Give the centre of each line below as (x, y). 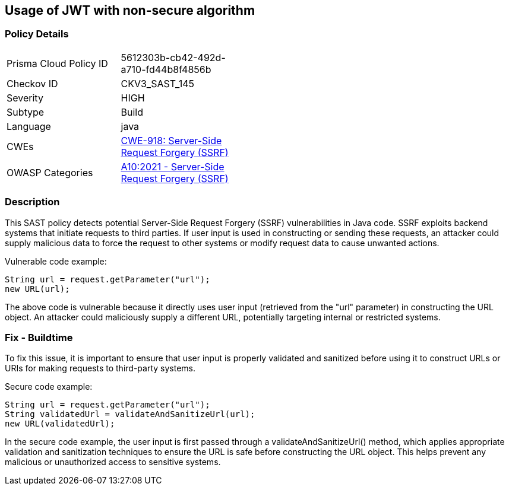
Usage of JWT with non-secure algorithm (130, 10)
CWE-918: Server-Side (171, 140)
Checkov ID (32, 83)
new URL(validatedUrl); (60, 424)
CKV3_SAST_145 (157, 83)
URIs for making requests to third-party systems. (100, 368)
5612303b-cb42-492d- (173, 57)
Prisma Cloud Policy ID (57, 63)
